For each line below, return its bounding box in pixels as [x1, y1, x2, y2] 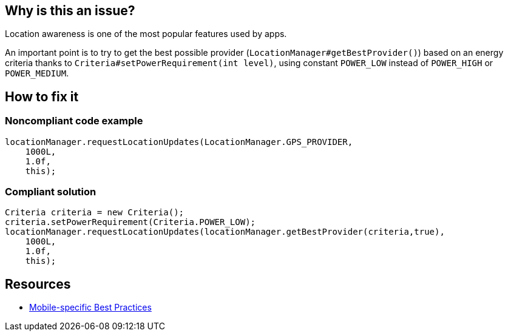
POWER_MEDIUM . [5, 68, 69, 79]
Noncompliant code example [5, 115, 143, 127]
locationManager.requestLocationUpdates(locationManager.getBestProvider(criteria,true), [5, 227, 445, 237]
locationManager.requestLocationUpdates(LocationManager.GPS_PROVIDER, [5, 136, 353, 147]
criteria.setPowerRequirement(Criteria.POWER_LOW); [5, 217, 256, 227]
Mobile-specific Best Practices [29, 302, 152, 313]
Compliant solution [5, 186, 97, 198]
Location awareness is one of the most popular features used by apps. [5, 29, 287, 39]
